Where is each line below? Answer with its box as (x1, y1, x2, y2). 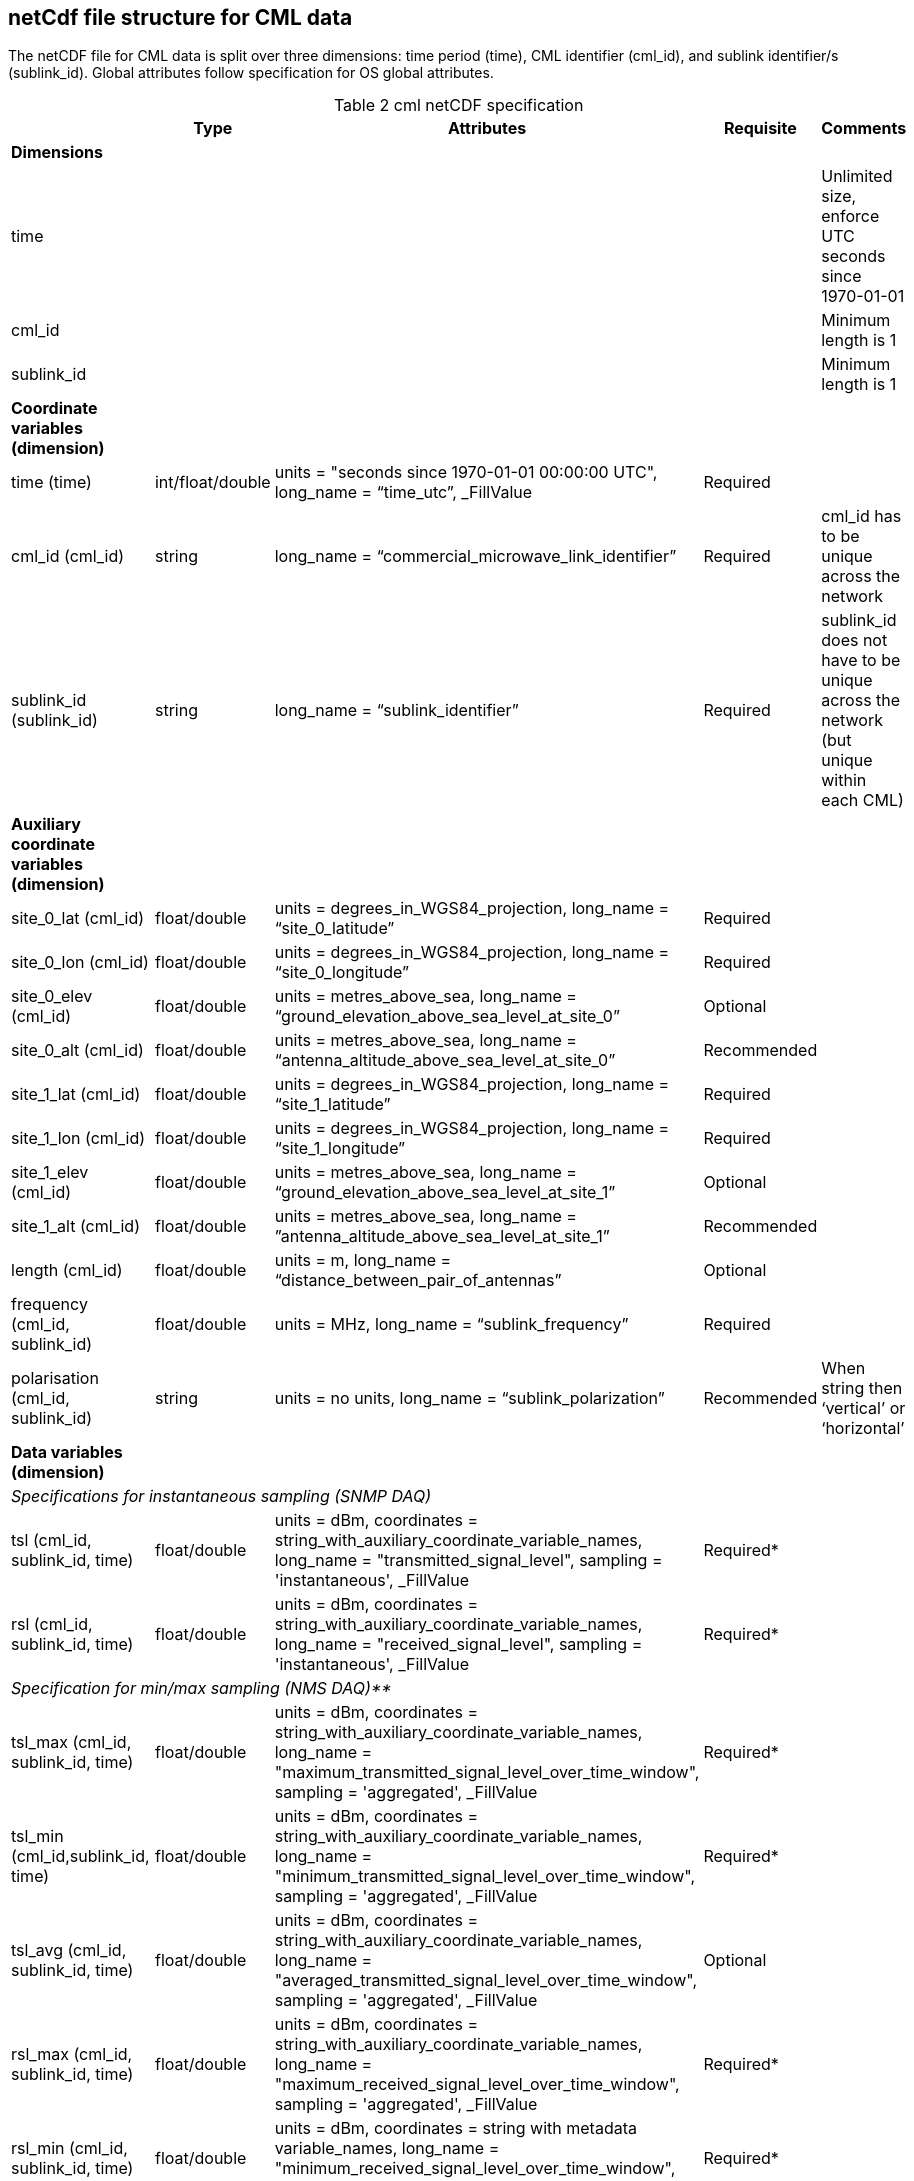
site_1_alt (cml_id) (11, 1216, 140, 1237)
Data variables (11, 1442, 123, 1463)
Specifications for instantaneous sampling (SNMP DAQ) (11, 1486, 432, 1507)
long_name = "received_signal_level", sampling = (274, 1634, 643, 1655)
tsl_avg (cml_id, (11, 1940, 127, 1961)
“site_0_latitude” (274, 918, 395, 939)
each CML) (821, 790, 904, 811)
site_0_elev (11, 986, 93, 1007)
